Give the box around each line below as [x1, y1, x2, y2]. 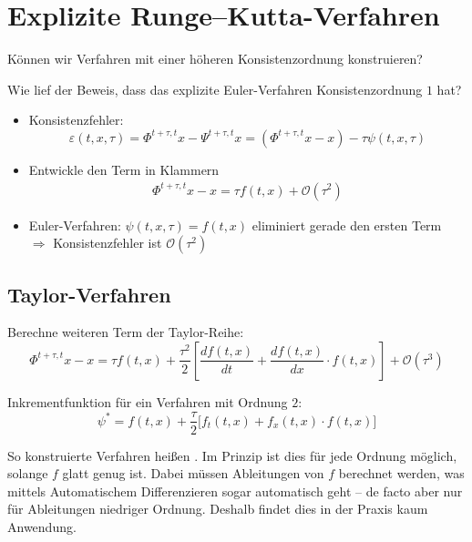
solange [7, 464, 48, 483]
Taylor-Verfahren [7, 280, 171, 308]
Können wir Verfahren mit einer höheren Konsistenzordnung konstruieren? [7, 49, 423, 68]
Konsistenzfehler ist [53, 233, 162, 252]
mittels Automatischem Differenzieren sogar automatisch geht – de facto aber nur [7, 481, 463, 500]
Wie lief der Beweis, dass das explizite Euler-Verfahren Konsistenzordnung [7, 79, 423, 98]
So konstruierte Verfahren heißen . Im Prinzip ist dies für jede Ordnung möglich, [7, 445, 457, 465]
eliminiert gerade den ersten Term [251, 215, 442, 234]
